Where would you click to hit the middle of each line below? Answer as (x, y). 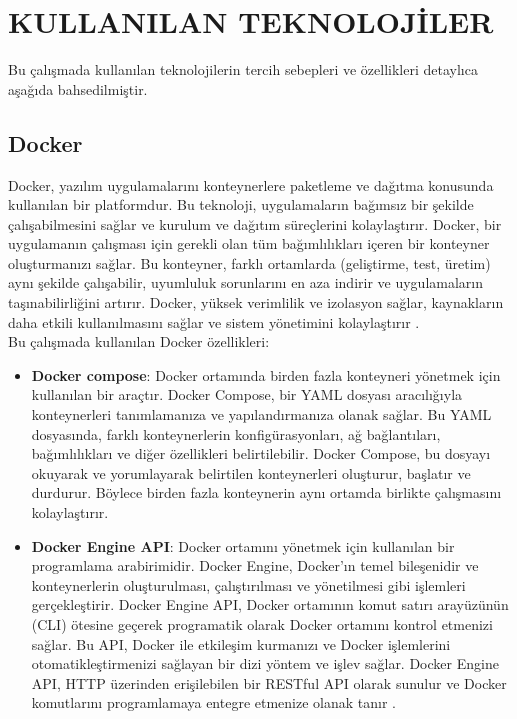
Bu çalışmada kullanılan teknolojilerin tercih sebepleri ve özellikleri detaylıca (243, 69)
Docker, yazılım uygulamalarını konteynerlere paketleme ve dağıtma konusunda (251, 184)
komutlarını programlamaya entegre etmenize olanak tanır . (214, 702)
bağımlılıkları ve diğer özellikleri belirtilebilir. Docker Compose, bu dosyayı (261, 453)
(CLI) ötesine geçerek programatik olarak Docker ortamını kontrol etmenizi (262, 623)
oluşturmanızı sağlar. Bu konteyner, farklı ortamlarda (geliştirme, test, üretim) (249, 262)
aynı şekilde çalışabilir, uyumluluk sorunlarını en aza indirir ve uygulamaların (246, 282)
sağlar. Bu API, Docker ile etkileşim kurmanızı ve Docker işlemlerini (241, 643)
